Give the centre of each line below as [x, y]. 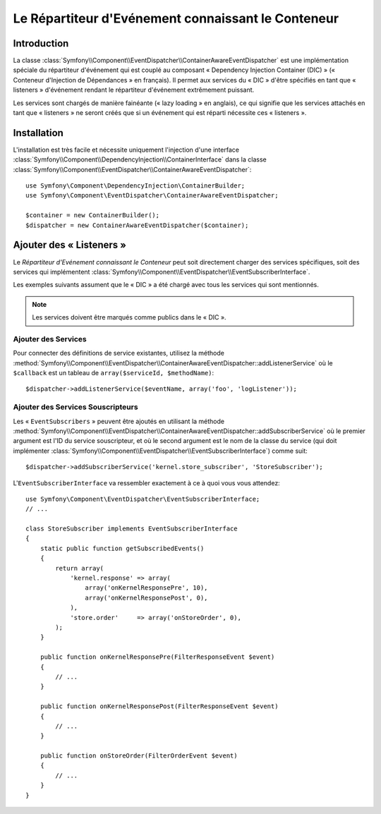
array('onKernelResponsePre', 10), [146, 588]
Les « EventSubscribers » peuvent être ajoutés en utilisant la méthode [119, 421]
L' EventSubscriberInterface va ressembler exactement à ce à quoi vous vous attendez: [146, 482]
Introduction [41, 43]
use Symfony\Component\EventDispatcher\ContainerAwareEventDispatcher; [152, 195]
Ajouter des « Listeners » [70, 245]
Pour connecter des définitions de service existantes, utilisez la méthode [119, 353]
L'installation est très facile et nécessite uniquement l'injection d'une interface [126, 150]
